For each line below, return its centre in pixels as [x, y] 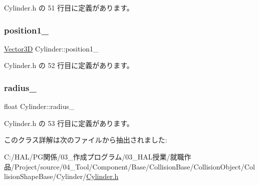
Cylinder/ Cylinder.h [87, 176]
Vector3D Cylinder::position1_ [51, 48]
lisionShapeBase [29, 176]
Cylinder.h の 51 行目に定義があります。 [69, 7]
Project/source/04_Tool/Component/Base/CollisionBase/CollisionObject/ [129, 166]
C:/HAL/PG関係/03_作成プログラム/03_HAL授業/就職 [94, 156]
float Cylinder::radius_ [39, 106]
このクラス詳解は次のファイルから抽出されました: [86, 140]
